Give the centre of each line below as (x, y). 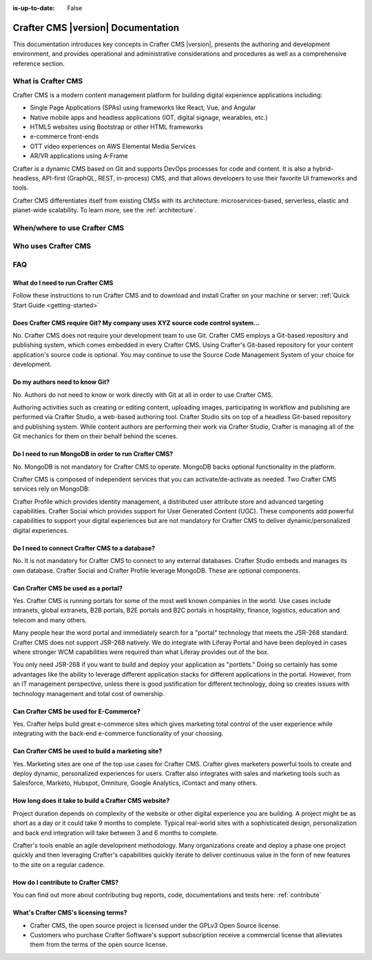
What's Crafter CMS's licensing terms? (70, 912)
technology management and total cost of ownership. (89, 693)
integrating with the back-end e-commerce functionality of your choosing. (118, 733)
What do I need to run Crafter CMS (63, 283)
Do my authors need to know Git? (61, 382)
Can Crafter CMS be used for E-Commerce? (76, 711)
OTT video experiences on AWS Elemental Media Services (113, 146)
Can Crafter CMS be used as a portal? (68, 588)
